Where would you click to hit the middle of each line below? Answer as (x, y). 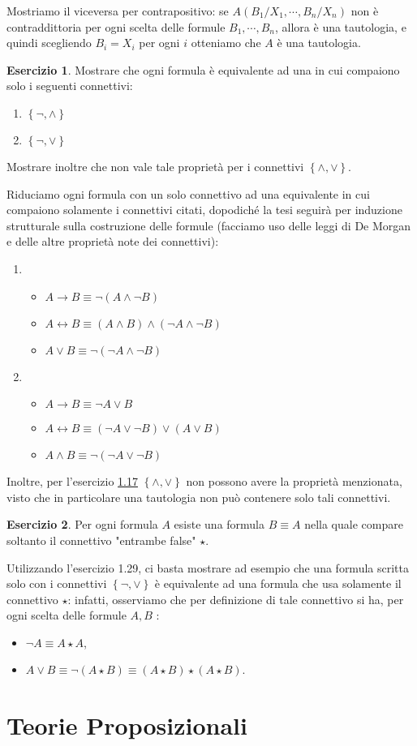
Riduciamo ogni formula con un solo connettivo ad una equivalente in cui (188, 193)
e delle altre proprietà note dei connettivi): (113, 241)
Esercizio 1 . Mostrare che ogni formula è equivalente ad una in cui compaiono (203, 69)
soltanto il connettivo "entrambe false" (101, 540)
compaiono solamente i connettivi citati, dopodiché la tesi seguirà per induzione (204, 210)
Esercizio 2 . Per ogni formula (82, 524)
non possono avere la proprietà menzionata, (294, 481)
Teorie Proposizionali (127, 725)
